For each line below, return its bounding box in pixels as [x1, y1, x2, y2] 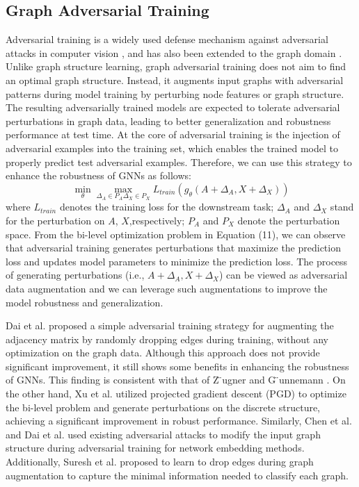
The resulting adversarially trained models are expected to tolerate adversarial [6, 100, 340, 115]
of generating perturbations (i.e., [6, 267, 145, 282]
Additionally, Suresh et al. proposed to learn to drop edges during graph [6, 454, 314, 469]
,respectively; [129, 213, 185, 227]
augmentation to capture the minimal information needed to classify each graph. [6, 468, 349, 482]
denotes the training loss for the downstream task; [59, 199, 274, 214]
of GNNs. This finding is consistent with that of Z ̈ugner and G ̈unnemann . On [6, 372, 346, 387]
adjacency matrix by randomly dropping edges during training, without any [6, 331, 328, 346]
